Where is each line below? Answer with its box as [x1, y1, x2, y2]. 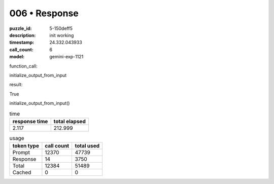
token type [12, 142, 39, 150]
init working [49, 32, 74, 38]
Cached [12, 169, 31, 176]
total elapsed [53, 118, 86, 125]
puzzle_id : [9, 25, 32, 31]
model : [9, 54, 25, 60]
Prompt [12, 149, 30, 156]
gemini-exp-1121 [49, 54, 84, 60]
